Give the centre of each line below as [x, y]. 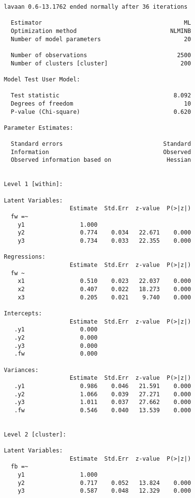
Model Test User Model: [42, 79]
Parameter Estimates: [39, 128]
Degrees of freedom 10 [101, 103]
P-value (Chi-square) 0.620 [101, 112]
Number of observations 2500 [101, 55]
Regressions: [25, 257]
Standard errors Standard [101, 144]
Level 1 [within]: [33, 184]
